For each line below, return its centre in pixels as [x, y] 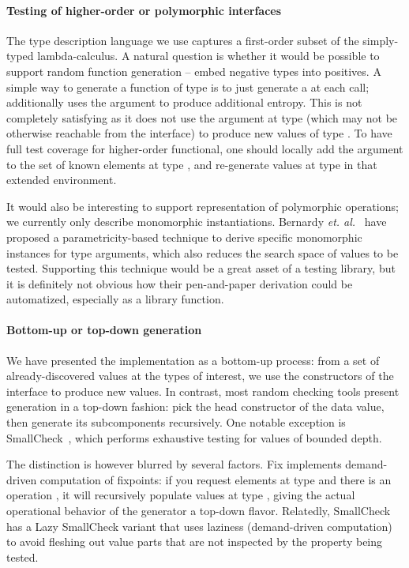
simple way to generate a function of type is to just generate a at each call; [188, 87]
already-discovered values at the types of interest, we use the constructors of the [200, 376]
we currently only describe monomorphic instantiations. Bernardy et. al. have [197, 222]
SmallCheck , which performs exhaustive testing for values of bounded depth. [194, 437]
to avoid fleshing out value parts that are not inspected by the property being [195, 542]
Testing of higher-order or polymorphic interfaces [144, 10]
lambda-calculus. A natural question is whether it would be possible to [208, 56]
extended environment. [62, 180]
